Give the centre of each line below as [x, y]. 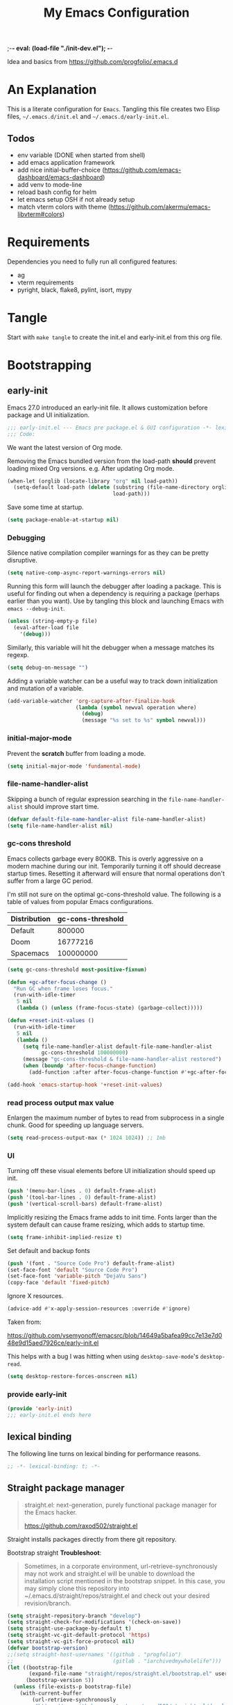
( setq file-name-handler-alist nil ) [60, 825]
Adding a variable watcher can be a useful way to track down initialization [113, 681]
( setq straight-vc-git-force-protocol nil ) [71, 1642]
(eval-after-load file [46, 628]
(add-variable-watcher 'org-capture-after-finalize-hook [91, 701]
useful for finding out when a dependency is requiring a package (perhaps [113, 594]
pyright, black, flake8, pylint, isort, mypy [75, 289]
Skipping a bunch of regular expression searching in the [87, 799]
